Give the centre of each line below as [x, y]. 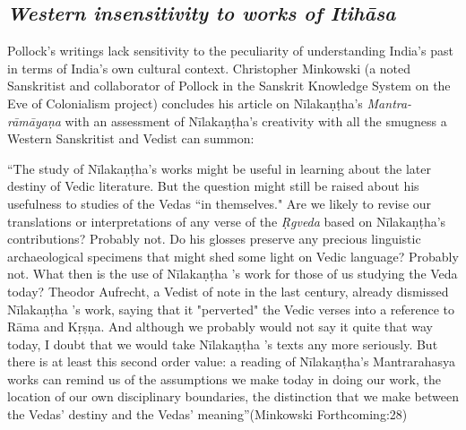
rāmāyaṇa [34, 120]
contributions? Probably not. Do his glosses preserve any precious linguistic [214, 239]
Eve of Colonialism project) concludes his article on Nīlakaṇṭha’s [185, 103]
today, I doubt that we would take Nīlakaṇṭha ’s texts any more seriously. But [223, 344]
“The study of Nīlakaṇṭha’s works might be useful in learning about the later [219, 168]
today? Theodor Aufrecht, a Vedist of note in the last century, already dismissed [228, 291]
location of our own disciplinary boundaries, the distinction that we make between [233, 396]
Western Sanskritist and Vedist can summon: [131, 138]
